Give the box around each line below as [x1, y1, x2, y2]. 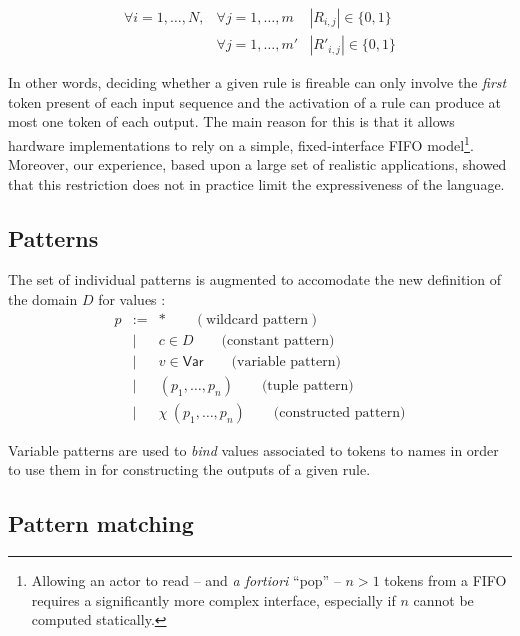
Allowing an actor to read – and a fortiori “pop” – [31, 570, 341, 591]
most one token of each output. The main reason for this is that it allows [8, 111, 455, 132]
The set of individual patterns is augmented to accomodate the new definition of [8, 269, 501, 290]
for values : [98, 289, 166, 310]
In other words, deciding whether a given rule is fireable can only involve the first [8, 72, 507, 93]
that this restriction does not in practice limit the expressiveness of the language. [8, 173, 505, 194]
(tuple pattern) [261, 378, 354, 393]
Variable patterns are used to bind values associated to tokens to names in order [8, 439, 499, 460]
